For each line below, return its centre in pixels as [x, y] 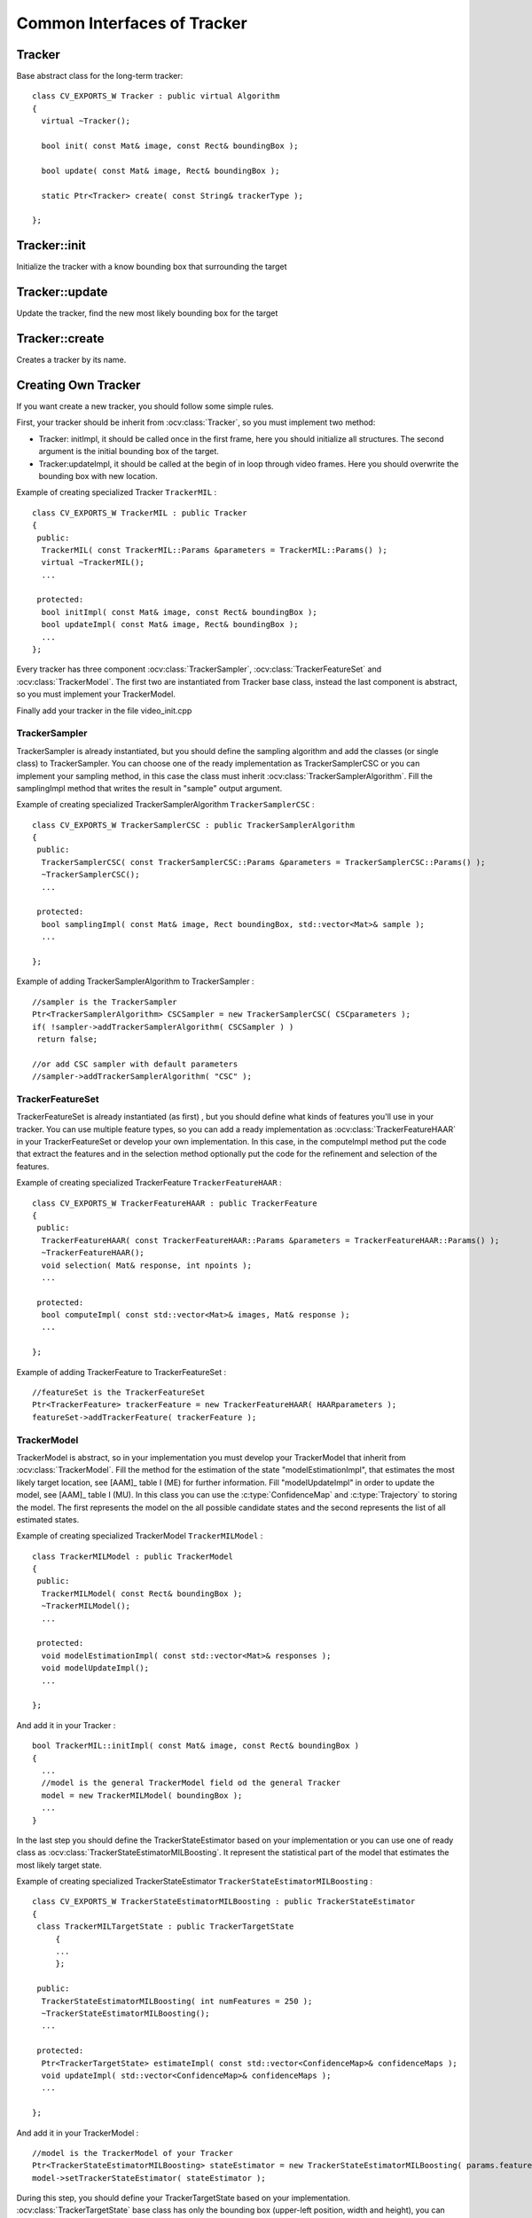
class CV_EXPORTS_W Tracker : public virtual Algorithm [156, 96]
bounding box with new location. [98, 476]
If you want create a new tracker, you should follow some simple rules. [145, 406]
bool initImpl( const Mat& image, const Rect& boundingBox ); [180, 612]
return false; [67, 1039]
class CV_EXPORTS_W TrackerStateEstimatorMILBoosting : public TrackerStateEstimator [224, 1902]
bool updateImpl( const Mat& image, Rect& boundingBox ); [170, 625]
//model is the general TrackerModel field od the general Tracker [191, 1783]
